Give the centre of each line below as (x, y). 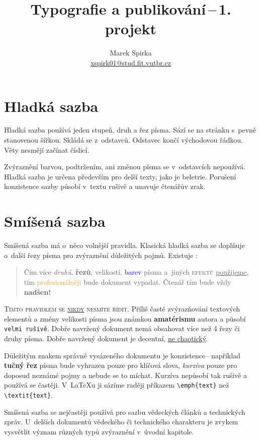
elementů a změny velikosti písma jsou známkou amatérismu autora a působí (125, 318)
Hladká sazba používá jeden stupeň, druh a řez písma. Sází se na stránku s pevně (130, 130)
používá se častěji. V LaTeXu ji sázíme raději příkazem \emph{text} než (117, 385)
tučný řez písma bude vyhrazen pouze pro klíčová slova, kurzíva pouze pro (121, 365)
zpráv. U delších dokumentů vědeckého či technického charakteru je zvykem (121, 422)
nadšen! (37, 292)
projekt (131, 28)
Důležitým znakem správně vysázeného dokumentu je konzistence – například (122, 355)
